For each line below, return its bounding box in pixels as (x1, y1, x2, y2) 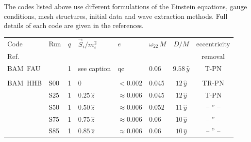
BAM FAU (7, 63, 41, 73)
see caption (78, 63, 111, 73)
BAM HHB (7, 78, 42, 88)
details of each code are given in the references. (4, 20, 144, 30)
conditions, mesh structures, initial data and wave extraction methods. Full (4, 11, 228, 21)
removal (201, 51, 225, 61)
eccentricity (196, 38, 230, 48)
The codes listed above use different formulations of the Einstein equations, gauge (4, 1, 247, 11)
